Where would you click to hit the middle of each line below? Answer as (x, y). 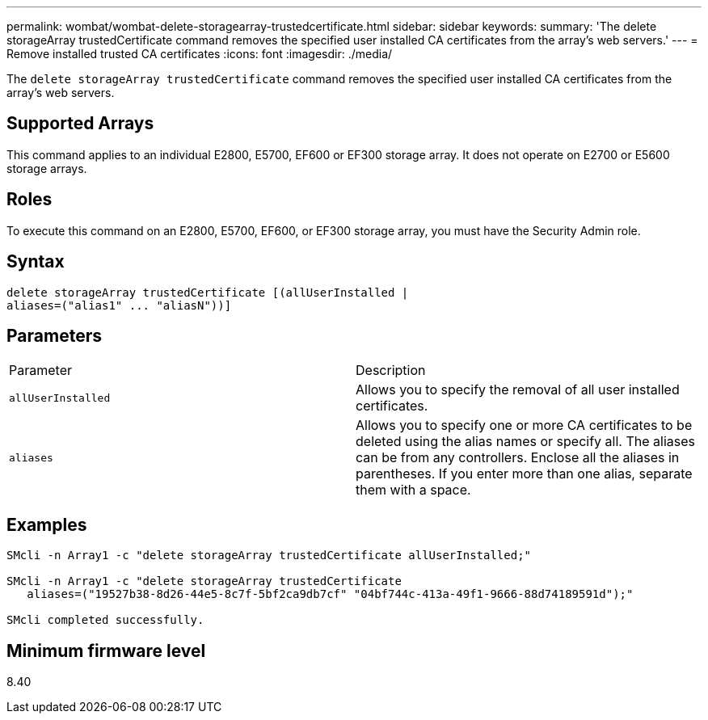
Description (391, 371)
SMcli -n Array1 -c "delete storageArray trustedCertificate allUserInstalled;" (269, 556)
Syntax (36, 262)
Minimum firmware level (106, 651)
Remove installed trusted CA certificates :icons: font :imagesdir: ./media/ (200, 54)
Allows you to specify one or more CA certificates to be (524, 425)
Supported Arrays (80, 124)
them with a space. (413, 490)
